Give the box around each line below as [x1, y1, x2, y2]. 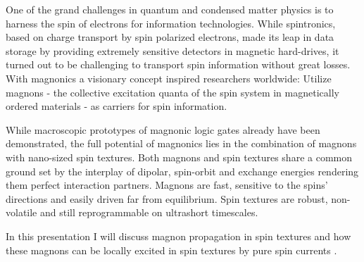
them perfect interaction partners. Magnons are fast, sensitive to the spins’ [6, 177, 328, 192]
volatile [6, 205, 37, 220]
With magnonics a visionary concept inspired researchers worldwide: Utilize [6, 70, 332, 85]
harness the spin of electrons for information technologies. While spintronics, [6, 15, 336, 30]
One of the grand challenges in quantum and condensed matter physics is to [6, 2, 334, 16]
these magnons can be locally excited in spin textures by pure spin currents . [6, 242, 337, 257]
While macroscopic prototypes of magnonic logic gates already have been [6, 122, 320, 137]
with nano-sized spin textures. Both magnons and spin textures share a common [6, 149, 352, 164]
